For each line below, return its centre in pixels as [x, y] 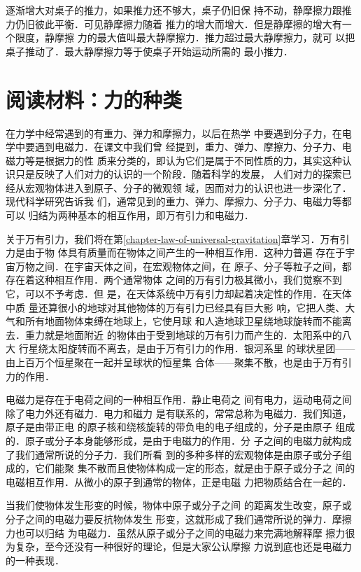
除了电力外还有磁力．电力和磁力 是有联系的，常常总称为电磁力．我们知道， [179, 413]
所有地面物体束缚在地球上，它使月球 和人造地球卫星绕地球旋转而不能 [183, 321]
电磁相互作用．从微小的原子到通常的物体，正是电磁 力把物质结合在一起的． [179, 481]
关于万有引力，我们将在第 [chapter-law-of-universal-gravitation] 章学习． [163, 238]
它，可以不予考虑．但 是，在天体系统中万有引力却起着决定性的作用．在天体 [179, 294]
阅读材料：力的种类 [94, 99]
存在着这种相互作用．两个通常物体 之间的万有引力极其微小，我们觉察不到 [174, 280]
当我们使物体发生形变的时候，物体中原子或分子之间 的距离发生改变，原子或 [179, 505]
